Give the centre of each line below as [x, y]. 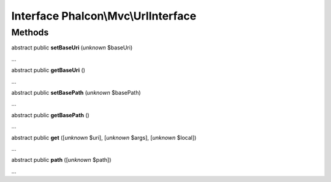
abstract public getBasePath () [51, 115]
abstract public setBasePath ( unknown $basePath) [76, 92]
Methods [30, 32]
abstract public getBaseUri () [48, 70]
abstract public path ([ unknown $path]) [61, 160]
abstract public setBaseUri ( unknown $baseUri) [72, 48]
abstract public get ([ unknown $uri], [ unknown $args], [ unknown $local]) [104, 137]
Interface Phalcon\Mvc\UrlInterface [104, 16]
